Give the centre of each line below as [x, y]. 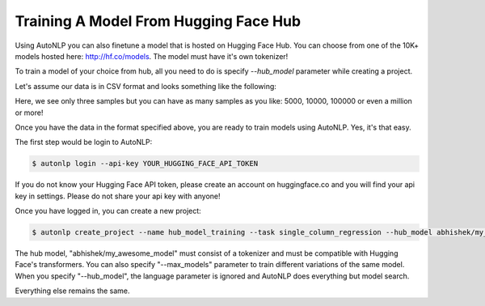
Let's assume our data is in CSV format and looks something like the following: [145, 86]
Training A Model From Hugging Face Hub [158, 21]
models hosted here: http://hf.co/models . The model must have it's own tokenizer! [152, 56]
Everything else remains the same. [72, 291]
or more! [29, 113]
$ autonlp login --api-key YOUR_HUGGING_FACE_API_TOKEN [145, 164]
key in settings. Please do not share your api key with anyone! [118, 196]
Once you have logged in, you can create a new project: [108, 211]
